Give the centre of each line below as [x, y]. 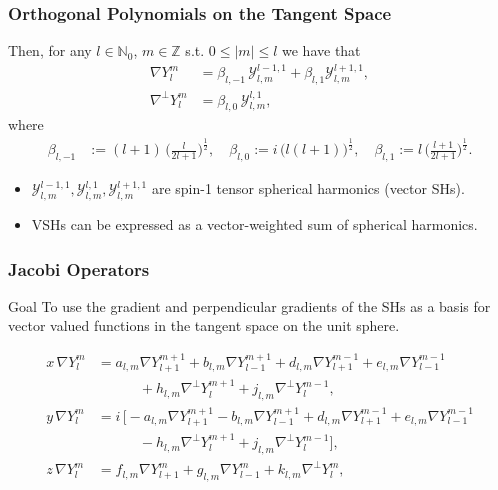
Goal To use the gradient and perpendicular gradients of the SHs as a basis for [249, 305]
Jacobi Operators [79, 268]
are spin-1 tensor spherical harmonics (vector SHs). [308, 188]
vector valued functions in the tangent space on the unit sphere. [204, 325]
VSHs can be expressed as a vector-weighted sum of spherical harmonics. [254, 224]
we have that [321, 50]
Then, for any [50, 50]
